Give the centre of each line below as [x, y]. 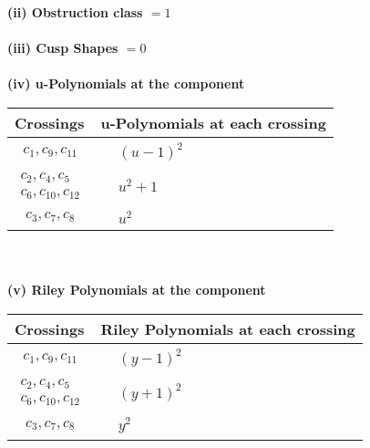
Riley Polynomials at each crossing [228, 329]
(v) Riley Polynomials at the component [137, 290]
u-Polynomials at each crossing [213, 122]
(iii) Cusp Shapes [63, 48]
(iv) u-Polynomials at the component [126, 83]
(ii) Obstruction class [75, 12]
